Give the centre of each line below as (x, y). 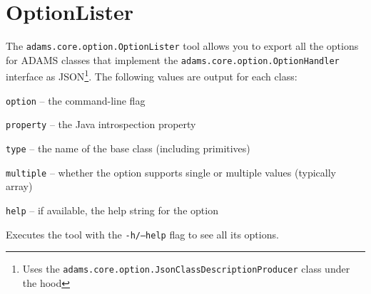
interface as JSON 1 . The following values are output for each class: (152, 75)
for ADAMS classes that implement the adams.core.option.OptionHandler (173, 59)
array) (19, 186)
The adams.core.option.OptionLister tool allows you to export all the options (182, 46)
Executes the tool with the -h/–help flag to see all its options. (142, 234)
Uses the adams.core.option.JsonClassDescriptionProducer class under (186, 269)
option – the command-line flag (76, 100)
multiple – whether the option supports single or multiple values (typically (171, 172)
